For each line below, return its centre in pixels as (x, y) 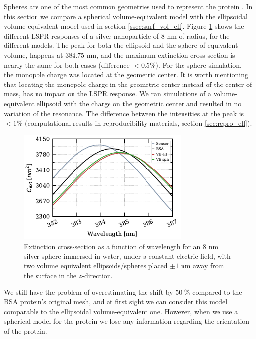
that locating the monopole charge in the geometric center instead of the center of (128, 84)
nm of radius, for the (198, 35)
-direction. (97, 275)
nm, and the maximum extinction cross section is (161, 55)
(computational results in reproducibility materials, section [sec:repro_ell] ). (138, 123)
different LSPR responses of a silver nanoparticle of (82, 35)
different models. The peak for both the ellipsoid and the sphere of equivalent (121, 45)
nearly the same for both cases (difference (67, 64)
